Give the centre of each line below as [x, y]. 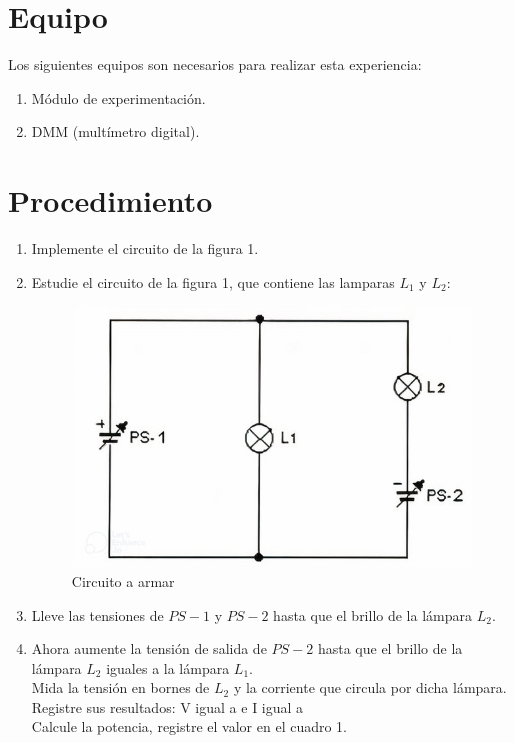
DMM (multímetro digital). [115, 131]
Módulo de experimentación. [118, 97]
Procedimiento [110, 200]
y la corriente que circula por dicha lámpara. [370, 687]
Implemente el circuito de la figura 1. [145, 248]
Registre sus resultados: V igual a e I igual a [167, 706]
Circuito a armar [123, 580]
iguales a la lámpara [168, 667]
